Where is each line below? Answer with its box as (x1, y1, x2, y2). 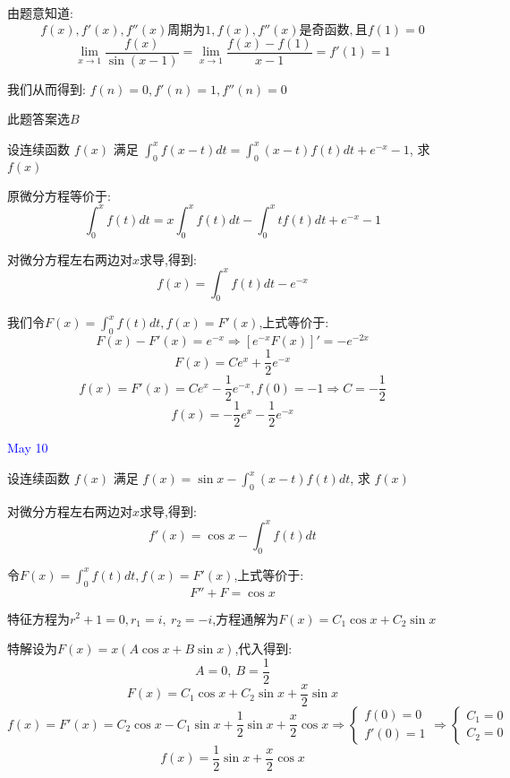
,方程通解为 (212, 609, 279, 627)
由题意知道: (7, 4, 73, 22)
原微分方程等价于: (7, 186, 111, 204)
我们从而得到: (7, 79, 86, 98)
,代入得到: (234, 639, 293, 658)
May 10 (7, 438, 48, 457)
